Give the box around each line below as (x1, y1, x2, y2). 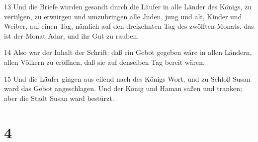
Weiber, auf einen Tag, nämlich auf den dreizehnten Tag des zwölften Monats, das (4, 21, 254, 31)
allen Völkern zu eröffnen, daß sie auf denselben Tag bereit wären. (4, 56, 205, 67)
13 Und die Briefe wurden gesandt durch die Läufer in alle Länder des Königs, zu (4, 1, 252, 11)
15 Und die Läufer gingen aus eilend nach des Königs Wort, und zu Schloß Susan (4, 73, 251, 84)
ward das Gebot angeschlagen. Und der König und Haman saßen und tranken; (4, 83, 242, 94)
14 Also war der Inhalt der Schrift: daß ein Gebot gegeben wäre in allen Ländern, (4, 47, 252, 57)
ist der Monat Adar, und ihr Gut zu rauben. (4, 30, 139, 41)
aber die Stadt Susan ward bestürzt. (4, 93, 114, 103)
